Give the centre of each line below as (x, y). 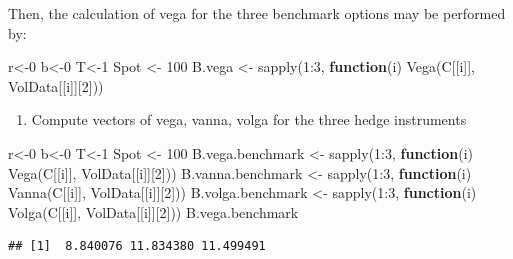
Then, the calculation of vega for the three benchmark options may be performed (257, 13)
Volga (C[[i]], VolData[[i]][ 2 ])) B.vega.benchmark (153, 211)
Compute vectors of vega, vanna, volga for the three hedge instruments (249, 119)
